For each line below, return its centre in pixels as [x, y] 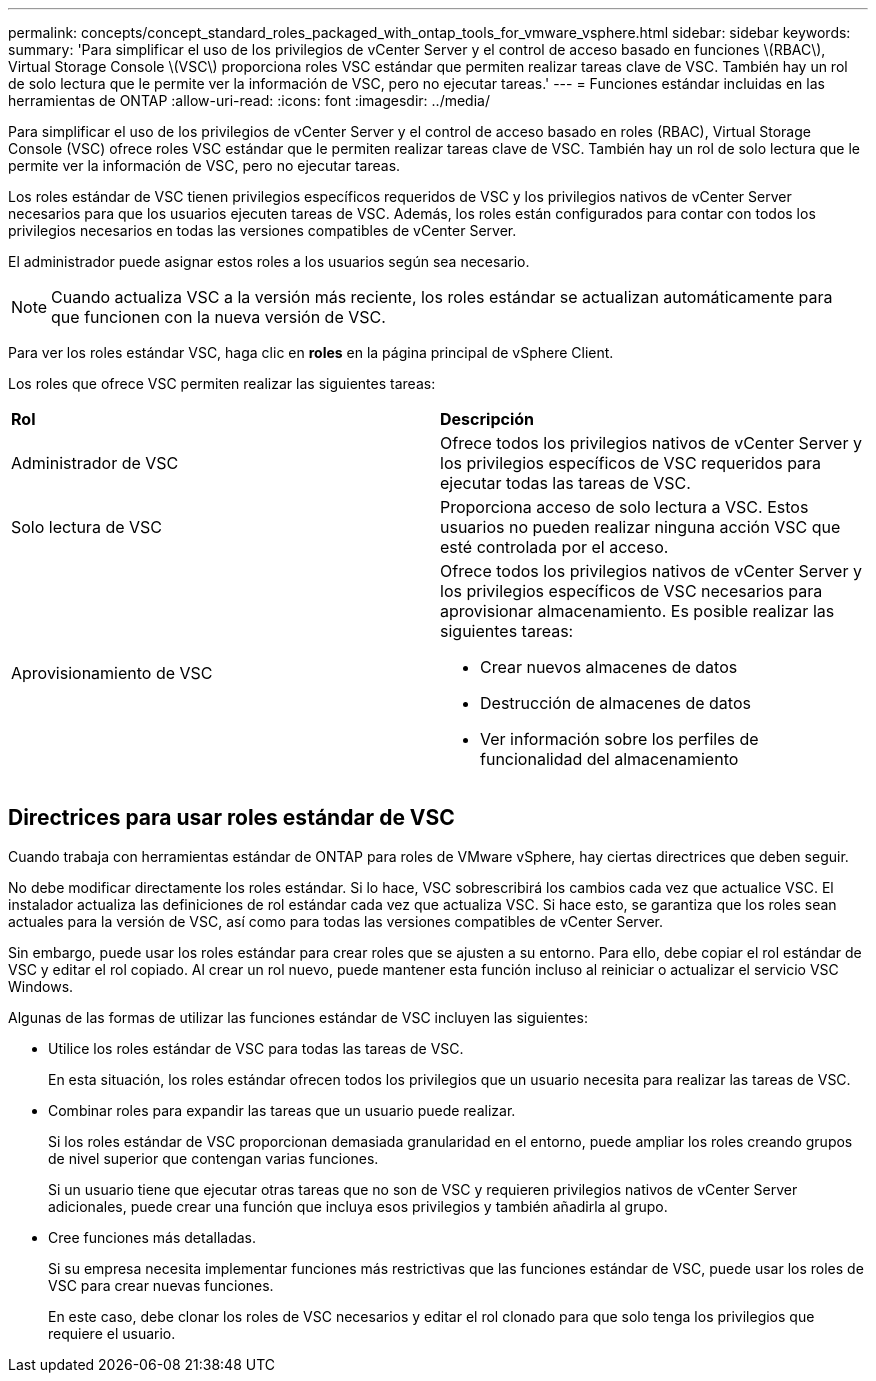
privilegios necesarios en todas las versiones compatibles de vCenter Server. [262, 230]
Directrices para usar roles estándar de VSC [231, 818]
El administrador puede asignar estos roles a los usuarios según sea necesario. [269, 261]
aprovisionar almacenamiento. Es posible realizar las [637, 611]
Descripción [487, 419]
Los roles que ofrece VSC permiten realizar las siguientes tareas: [222, 383]
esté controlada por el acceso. [554, 547]
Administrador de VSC [95, 463]
